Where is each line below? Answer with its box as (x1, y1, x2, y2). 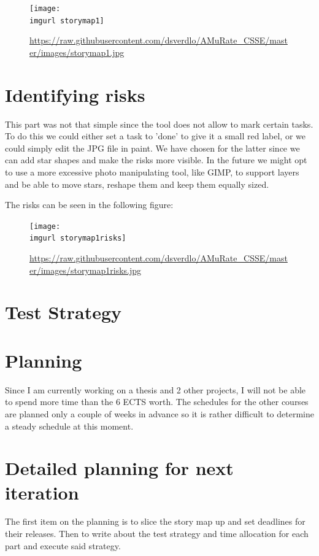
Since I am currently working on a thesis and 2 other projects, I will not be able (5, 383, 306, 396)
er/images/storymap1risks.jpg (29, 263, 142, 276)
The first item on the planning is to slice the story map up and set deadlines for (5, 515, 306, 528)
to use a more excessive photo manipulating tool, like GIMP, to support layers (5, 166, 299, 178)
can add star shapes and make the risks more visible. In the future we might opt (5, 153, 307, 166)
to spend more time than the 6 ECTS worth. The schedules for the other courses (5, 395, 309, 408)
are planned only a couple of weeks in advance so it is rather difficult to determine (5, 407, 314, 420)
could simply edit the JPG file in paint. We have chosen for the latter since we (5, 141, 300, 154)
